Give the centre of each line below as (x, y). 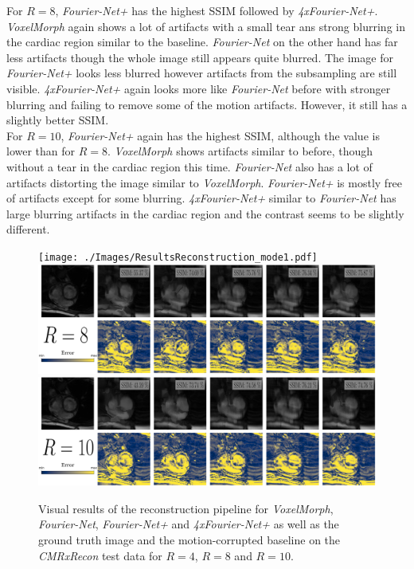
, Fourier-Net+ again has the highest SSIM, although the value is (220, 135)
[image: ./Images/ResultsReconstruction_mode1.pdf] (178, 257)
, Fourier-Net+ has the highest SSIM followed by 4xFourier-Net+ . (217, 10)
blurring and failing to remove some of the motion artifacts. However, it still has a (207, 104)
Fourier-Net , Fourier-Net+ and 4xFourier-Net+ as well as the (189, 524)
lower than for (41, 151)
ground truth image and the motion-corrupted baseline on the (189, 540)
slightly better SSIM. (58, 120)
